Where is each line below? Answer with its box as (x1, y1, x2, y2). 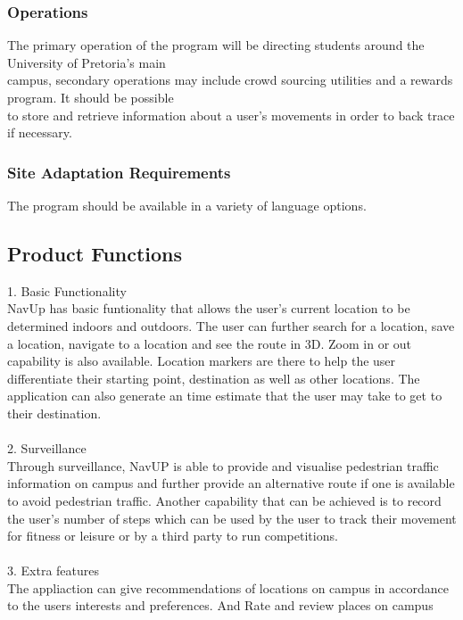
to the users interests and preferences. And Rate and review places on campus (7, 596, 434, 615)
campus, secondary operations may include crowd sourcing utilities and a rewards (7, 70, 453, 89)
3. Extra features (7, 561, 100, 580)
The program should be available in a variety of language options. (7, 196, 367, 214)
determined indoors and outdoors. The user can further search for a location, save (7, 316, 455, 335)
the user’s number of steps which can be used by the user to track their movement (7, 508, 457, 527)
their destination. (7, 403, 102, 422)
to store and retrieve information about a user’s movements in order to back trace (7, 105, 455, 124)
